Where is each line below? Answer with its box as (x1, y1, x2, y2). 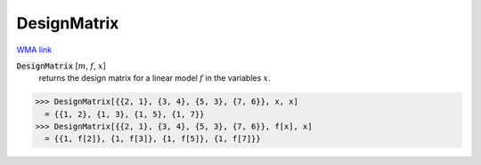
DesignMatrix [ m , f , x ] (16, 60, 107, 71)
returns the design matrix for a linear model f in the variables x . (38, 73, 271, 83)
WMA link (16, 44, 53, 55)
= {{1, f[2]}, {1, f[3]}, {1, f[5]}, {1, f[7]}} (45, 134, 262, 144)
